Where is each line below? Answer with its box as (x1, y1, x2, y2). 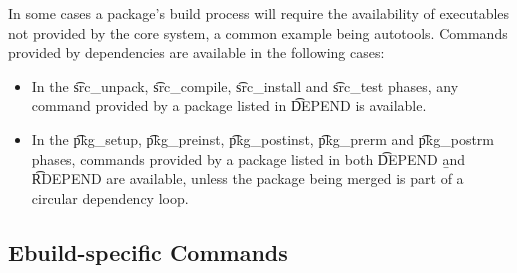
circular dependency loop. (31, 187, 189, 208)
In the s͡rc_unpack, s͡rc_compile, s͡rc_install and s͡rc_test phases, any (31, 75, 459, 96)
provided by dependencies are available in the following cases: (8, 42, 385, 63)
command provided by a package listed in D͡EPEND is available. (31, 95, 427, 116)
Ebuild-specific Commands (8, 236, 288, 267)
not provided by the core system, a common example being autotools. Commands (8, 22, 508, 43)
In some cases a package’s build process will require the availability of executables (8, 3, 510, 23)
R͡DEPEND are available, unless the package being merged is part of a (31, 168, 464, 189)
